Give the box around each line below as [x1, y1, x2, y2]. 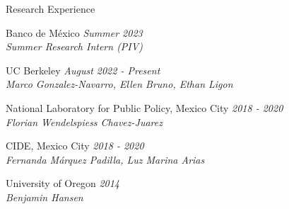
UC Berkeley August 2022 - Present [6, 62, 160, 77]
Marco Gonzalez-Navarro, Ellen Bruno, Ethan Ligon [6, 77, 233, 91]
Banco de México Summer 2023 [6, 25, 143, 40]
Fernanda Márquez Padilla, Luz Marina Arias [6, 152, 205, 166]
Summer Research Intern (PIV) [6, 39, 143, 54]
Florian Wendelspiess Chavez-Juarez [6, 114, 163, 129]
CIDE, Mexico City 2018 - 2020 [6, 138, 144, 153]
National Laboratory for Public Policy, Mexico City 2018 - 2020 [6, 100, 283, 115]
